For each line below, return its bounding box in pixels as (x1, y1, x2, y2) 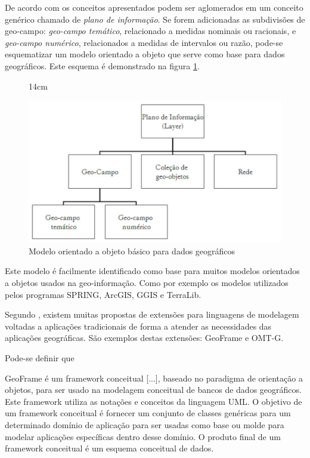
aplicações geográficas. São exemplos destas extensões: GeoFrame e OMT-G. (5, 331, 284, 344)
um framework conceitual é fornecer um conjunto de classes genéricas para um (5, 407, 291, 419)
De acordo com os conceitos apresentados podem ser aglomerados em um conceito (5, 1, 303, 13)
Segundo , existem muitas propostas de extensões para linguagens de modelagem (5, 308, 299, 321)
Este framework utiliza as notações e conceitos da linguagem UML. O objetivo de (5, 395, 302, 407)
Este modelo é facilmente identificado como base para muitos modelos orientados (5, 265, 300, 277)
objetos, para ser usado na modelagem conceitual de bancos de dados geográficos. (5, 383, 302, 396)
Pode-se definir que (5, 351, 75, 364)
